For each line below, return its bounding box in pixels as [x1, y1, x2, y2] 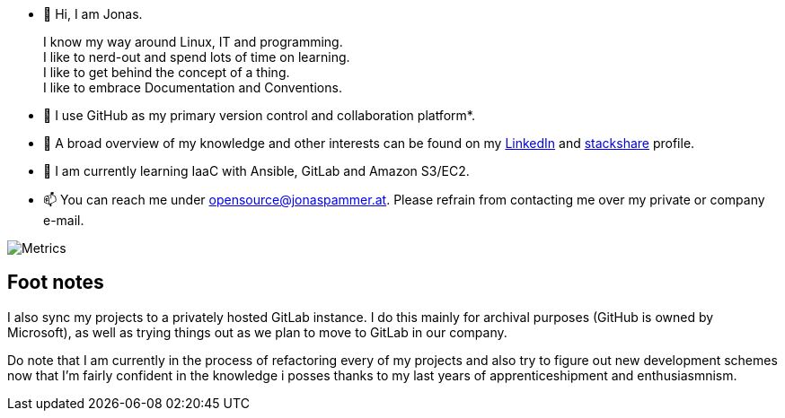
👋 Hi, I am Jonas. [43, 6, 143, 22]
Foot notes [7, 271, 104, 294]
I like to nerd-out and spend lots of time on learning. [43, 49, 350, 65]
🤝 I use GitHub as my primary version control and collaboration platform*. [43, 108, 475, 123]
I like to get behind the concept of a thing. [43, 65, 290, 80]
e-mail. [43, 213, 84, 228]
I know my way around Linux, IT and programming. [43, 34, 343, 49]
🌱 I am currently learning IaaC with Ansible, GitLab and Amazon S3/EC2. [43, 163, 470, 179]
